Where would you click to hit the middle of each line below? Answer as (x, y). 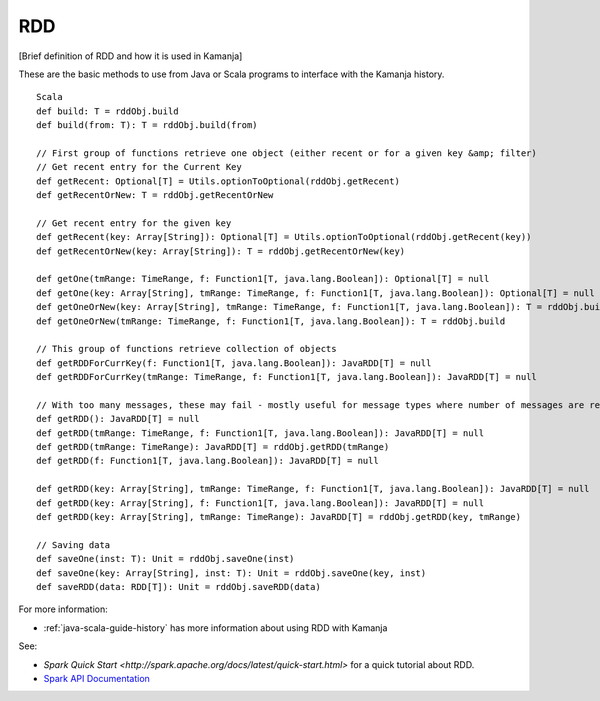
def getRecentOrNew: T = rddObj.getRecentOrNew (155, 195)
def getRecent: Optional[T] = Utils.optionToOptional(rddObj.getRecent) (218, 181)
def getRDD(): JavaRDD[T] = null (118, 419)
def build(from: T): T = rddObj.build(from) (147, 125)
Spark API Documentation (96, 678)
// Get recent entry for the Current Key (139, 167)
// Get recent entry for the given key (134, 223)
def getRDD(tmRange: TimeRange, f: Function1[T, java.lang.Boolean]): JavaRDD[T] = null (260, 433)
